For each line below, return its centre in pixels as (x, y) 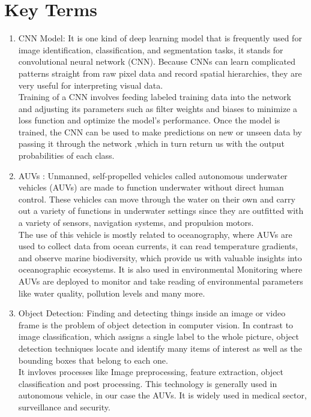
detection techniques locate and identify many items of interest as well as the (160, 348)
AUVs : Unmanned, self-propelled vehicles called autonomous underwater (153, 175)
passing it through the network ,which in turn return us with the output (151, 143)
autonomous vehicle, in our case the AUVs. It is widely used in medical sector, (162, 395)
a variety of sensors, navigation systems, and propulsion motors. (136, 223)
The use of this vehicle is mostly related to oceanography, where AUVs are (155, 234)
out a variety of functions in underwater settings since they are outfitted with (161, 211)
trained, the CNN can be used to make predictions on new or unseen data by (160, 132)
